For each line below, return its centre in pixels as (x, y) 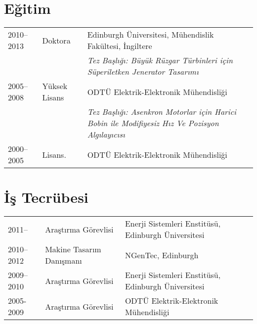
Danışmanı (64, 261)
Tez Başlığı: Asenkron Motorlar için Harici (162, 112)
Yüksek (55, 86)
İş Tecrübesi (46, 197)
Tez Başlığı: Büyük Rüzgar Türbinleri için (160, 60)
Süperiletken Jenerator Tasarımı (143, 72)
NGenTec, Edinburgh (162, 255)
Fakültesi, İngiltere (120, 46)
